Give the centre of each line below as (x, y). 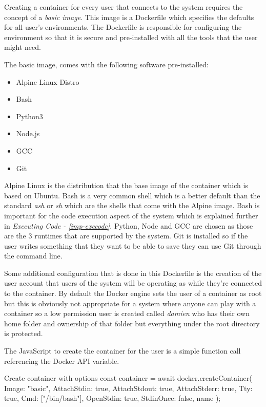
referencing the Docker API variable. (62, 360)
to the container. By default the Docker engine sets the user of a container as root (133, 293)
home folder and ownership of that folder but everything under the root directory (132, 323)
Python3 (29, 116)
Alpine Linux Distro (48, 81)
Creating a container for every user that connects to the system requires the (124, 7)
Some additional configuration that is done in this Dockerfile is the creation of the (133, 273)
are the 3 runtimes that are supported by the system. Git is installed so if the (126, 236)
